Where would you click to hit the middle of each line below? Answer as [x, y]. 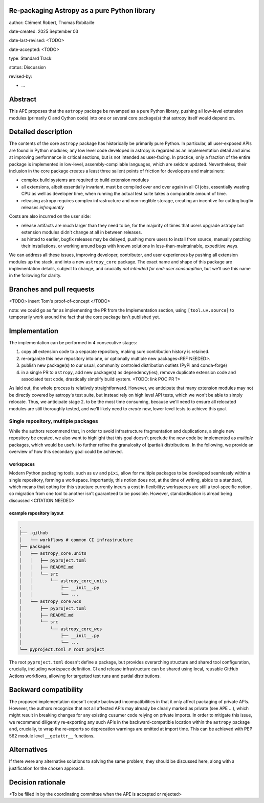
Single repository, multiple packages [54, 421]
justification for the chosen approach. [47, 768]
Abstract [23, 100]
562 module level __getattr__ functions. [52, 736]
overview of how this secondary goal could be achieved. [66, 451]
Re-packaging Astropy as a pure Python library [82, 11]
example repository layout [36, 513]
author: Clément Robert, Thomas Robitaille [52, 23]
